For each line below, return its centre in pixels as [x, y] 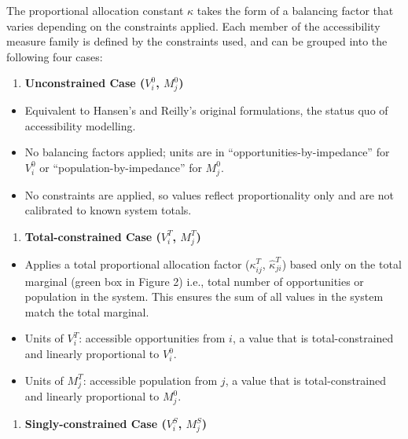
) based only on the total [342, 263]
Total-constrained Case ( [93, 236]
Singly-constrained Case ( [96, 424]
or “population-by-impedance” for [121, 167]
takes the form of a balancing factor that [295, 10]
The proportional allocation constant [95, 10]
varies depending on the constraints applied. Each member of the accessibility [193, 26]
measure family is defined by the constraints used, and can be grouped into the [197, 41]
